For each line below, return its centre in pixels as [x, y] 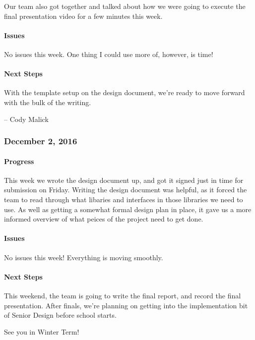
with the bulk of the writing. [48, 102]
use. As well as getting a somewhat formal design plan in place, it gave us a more [128, 209]
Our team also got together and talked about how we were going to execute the [125, 6]
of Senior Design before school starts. [60, 315]
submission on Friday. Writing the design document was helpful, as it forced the [126, 190]
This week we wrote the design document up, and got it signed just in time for [124, 180]
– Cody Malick [26, 119]
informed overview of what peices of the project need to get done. [104, 219]
